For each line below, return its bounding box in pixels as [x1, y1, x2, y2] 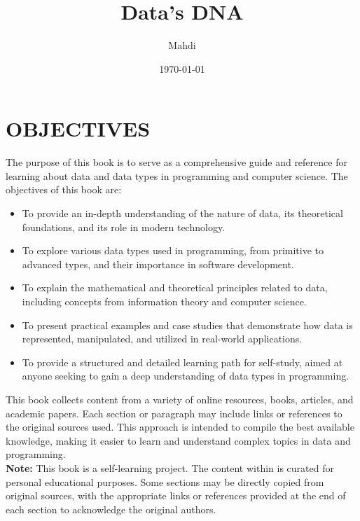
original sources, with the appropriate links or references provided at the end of [6, 488, 346, 503]
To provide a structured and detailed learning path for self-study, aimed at [22, 354, 343, 369]
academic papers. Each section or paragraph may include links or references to [6, 405, 342, 420]
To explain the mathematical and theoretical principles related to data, [22, 280, 328, 295]
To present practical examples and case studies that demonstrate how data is [22, 317, 353, 332]
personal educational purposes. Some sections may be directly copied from [6, 474, 324, 489]
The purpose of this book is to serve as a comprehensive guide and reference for [6, 155, 347, 169]
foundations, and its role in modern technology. [22, 219, 226, 234]
